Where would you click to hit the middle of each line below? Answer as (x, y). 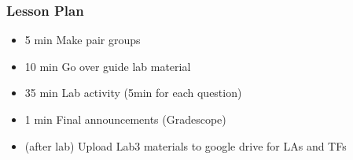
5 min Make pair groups (83, 40)
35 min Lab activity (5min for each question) (133, 93)
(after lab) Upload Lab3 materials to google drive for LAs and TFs (186, 145)
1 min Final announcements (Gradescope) (125, 119)
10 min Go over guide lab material (108, 66)
